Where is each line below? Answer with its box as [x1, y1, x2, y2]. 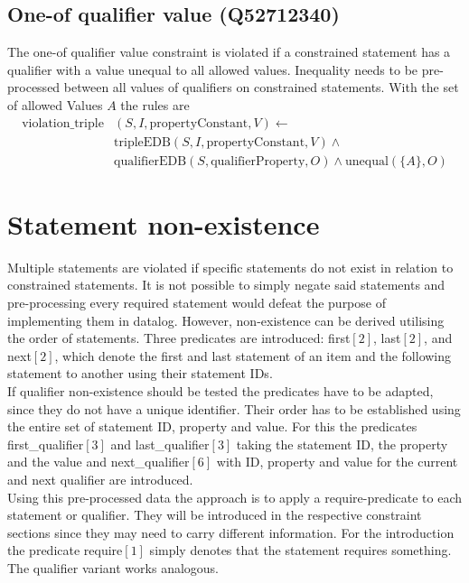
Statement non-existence [7, 205, 320, 242]
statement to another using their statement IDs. [7, 364, 273, 383]
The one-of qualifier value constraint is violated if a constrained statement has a [7, 42, 451, 61]
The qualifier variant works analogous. [7, 558, 220, 577]
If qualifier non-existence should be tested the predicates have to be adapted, [7, 381, 434, 400]
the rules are [120, 95, 190, 114]
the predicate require [7, 541, 123, 560]
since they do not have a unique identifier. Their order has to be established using [7, 399, 461, 418]
